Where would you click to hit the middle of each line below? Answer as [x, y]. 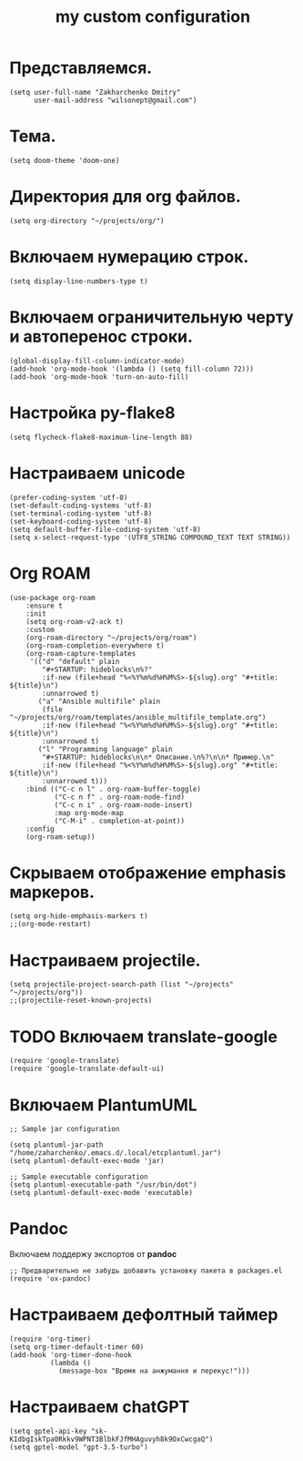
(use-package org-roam [52, 598]
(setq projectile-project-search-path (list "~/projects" [121, 985]
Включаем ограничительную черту [151, 317]
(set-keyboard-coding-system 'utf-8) [81, 521]
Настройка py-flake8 [92, 413]
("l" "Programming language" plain [105, 749]
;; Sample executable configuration [79, 1177]
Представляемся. [81, 68]
